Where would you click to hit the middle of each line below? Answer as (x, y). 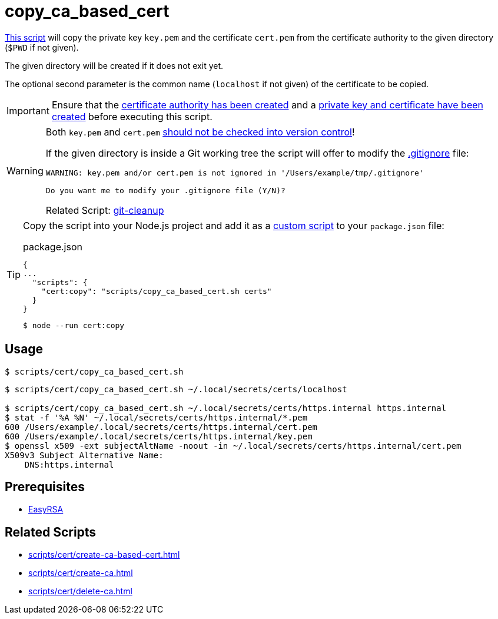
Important (28, 110)
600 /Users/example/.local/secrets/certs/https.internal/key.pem (159, 436)
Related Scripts (51, 532)
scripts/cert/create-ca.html (81, 573)
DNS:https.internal (69, 464)
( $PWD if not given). (42, 47)
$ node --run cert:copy (74, 325)
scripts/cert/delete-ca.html (80, 591)
